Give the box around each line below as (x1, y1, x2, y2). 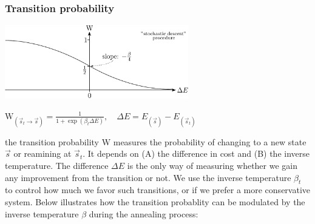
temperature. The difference (5, 159, 109, 172)
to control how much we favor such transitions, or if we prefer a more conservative (5, 183, 311, 196)
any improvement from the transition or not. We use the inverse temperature (5, 171, 291, 183)
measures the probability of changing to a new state (113, 135, 307, 148)
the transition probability (5, 135, 99, 148)
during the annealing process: (89, 207, 198, 220)
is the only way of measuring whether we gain (127, 159, 297, 172)
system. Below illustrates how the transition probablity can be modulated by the (5, 196, 305, 208)
